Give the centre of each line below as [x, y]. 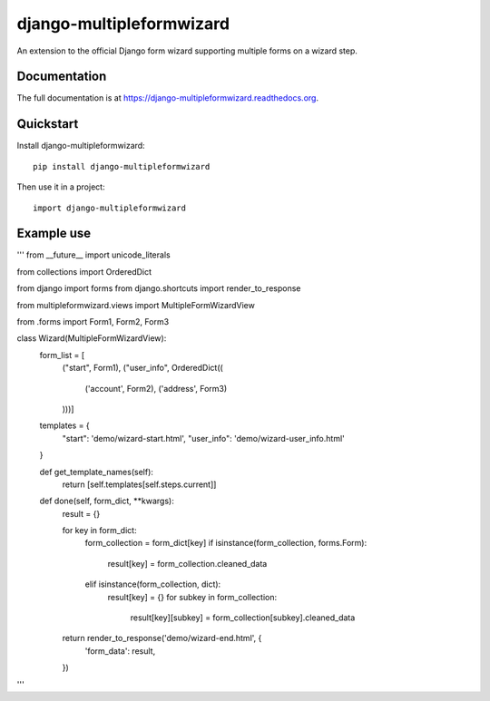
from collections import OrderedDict [84, 271]
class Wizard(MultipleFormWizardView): [92, 338]
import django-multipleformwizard [109, 208]
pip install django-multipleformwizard [122, 166]
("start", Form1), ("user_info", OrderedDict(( [143, 368]
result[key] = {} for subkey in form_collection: [192, 597]
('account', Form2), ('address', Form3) [156, 388]
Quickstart [48, 124]
